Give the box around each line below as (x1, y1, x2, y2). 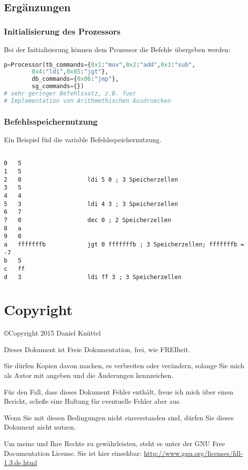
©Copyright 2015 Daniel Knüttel (4, 328, 101, 338)
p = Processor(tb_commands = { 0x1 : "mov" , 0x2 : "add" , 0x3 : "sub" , (4, 61, 195, 68)
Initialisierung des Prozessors (4, 25, 121, 37)
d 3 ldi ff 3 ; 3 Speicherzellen (4, 273, 182, 281)
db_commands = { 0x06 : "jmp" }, (32, 75, 119, 83)
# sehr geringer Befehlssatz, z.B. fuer (4, 90, 137, 97)
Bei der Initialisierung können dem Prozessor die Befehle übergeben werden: (4, 44, 230, 54)
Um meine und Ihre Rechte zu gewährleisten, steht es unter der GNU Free (4, 438, 225, 449)
